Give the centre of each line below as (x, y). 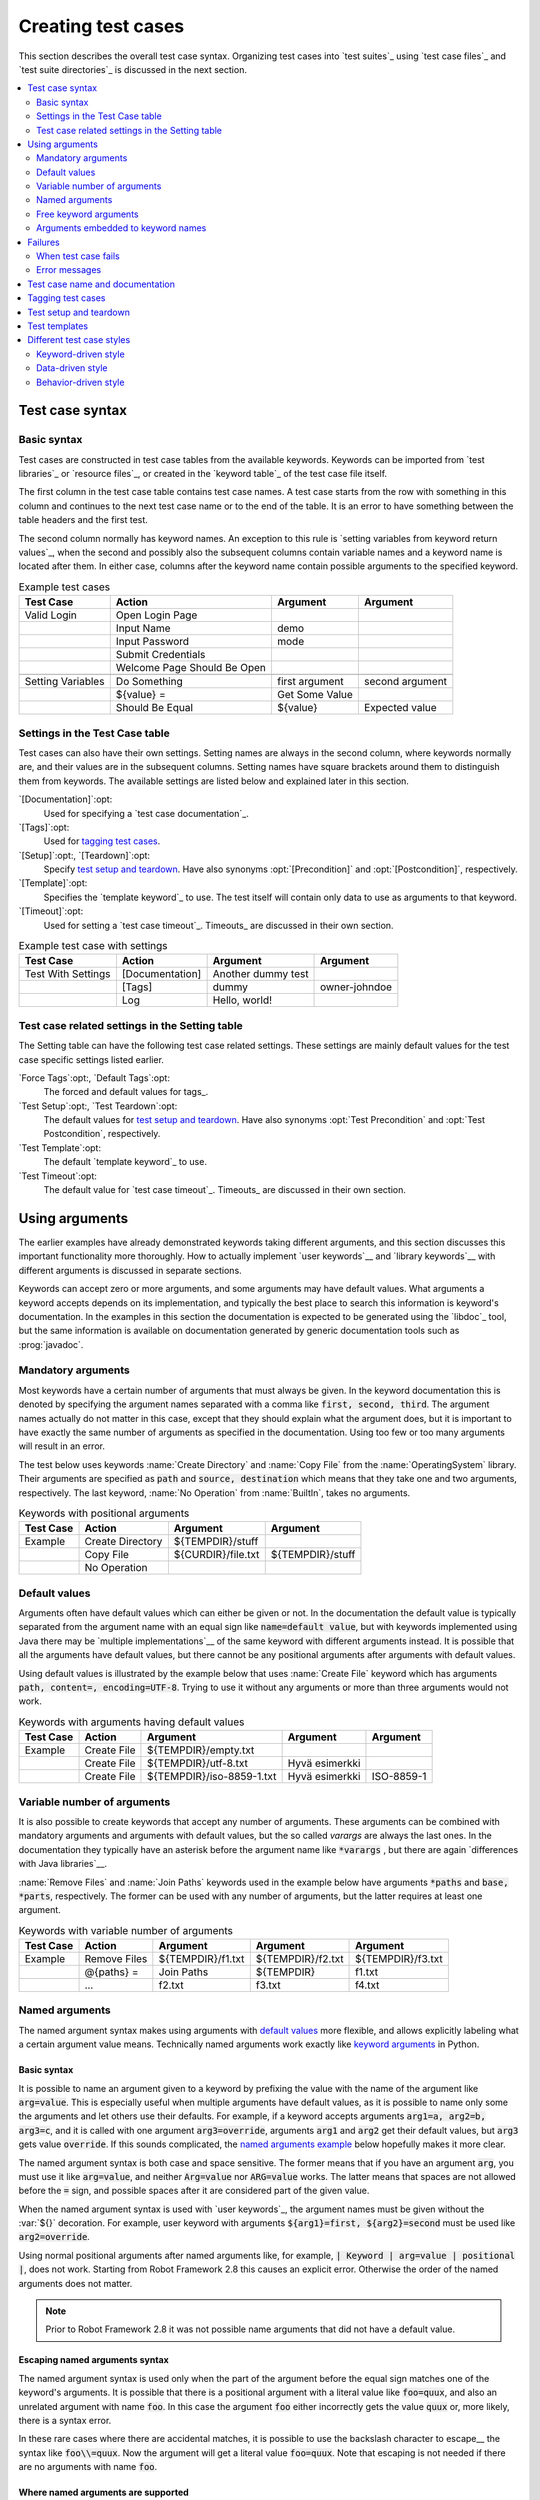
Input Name (143, 628)
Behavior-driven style (80, 382)
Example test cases (64, 587)
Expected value (400, 708)
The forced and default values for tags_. (126, 1092)
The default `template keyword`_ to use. (125, 1162)
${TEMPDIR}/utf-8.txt (197, 1763)
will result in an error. (61, 1446)
